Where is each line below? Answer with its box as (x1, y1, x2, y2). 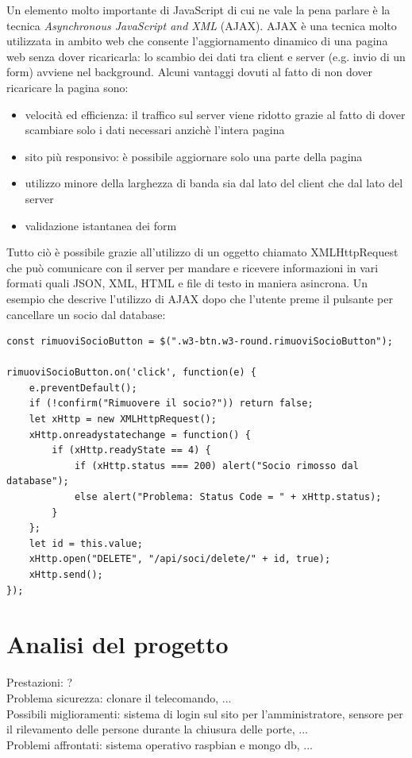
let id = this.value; (29, 537, 143, 549)
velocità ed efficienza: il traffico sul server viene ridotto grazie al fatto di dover (25, 106, 406, 122)
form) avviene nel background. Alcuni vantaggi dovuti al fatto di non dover (6, 63, 373, 80)
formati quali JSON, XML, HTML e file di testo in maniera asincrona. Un (6, 275, 368, 291)
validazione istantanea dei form (25, 217, 177, 233)
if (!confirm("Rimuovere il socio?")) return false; (29, 398, 314, 410)
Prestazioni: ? (6, 674, 73, 691)
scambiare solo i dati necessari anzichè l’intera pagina (25, 121, 285, 138)
